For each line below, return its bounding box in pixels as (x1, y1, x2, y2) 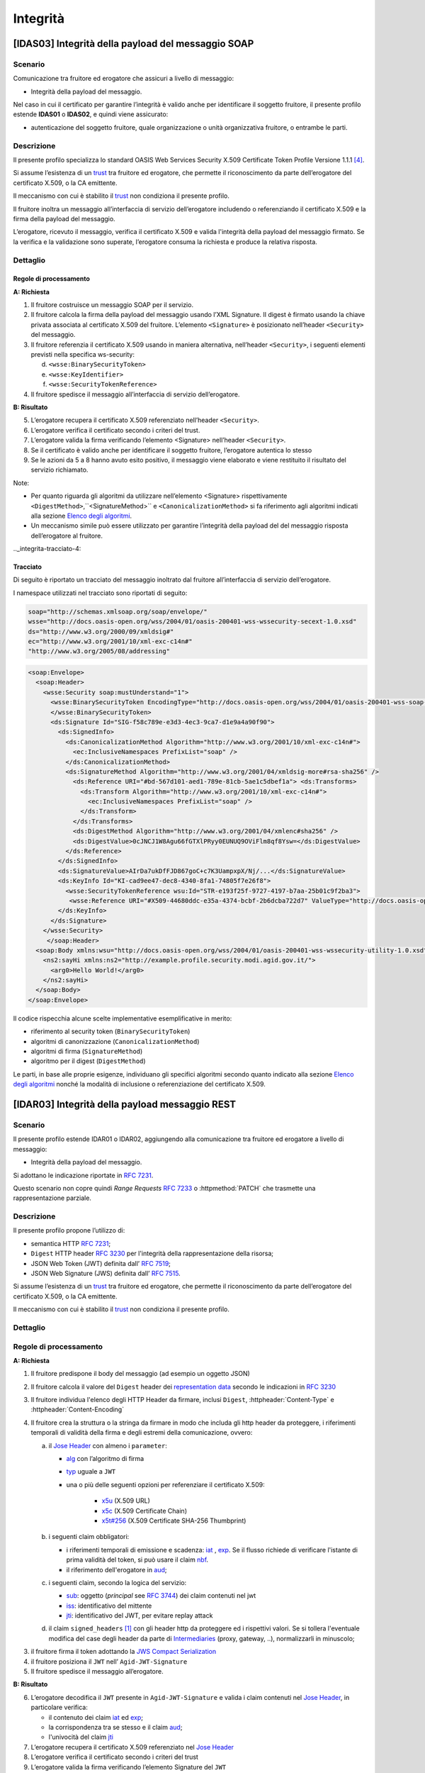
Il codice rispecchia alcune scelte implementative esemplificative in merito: (13, 1014, 232, 1023)
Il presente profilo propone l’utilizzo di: (13, 1226, 125, 1235)
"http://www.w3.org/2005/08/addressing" (28, 647, 170, 655)
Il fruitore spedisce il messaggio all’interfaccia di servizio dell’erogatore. (30, 390, 240, 399)
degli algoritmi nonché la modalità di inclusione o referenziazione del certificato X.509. (13, 1080, 266, 1089)
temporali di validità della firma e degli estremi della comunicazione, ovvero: (30, 1428, 253, 1437)
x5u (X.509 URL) (101, 1496, 150, 1505)
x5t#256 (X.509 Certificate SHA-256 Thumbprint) (101, 1516, 246, 1525)
